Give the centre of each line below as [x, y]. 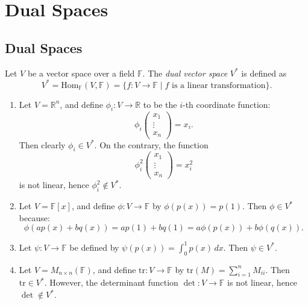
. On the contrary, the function [151, 144]
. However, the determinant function [111, 282]
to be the [160, 104]
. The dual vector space [185, 73]
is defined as [264, 73]
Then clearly [42, 144]
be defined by [94, 247]
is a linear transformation [219, 85]
